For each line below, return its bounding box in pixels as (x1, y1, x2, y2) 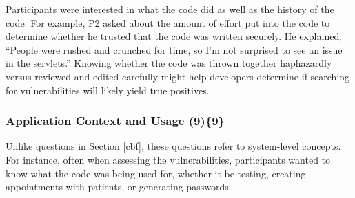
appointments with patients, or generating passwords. (6, 179, 232, 194)
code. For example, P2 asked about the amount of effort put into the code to (6, 15, 330, 30)
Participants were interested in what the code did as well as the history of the (6, 2, 334, 16)
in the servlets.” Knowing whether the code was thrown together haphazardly (6, 56, 332, 70)
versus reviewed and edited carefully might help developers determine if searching (6, 69, 350, 83)
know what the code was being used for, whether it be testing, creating (6, 166, 306, 180)
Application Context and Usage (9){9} (6, 112, 225, 129)
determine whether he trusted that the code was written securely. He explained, (6, 29, 343, 43)
